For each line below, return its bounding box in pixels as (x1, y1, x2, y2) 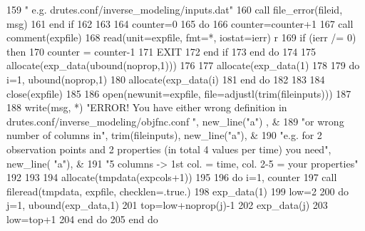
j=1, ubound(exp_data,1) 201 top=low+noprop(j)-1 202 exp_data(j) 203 (6, 197, 328, 212)
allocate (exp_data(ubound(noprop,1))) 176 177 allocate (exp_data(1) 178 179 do (6, 58, 360, 73)
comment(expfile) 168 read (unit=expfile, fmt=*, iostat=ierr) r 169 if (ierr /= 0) (6, 30, 356, 45)
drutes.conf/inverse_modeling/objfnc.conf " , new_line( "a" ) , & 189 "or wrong (6, 113, 344, 128)
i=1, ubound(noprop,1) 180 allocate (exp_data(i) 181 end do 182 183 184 (6, 71, 325, 86)
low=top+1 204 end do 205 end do (6, 211, 158, 226)
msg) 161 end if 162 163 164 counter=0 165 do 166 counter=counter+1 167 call (6, 16, 354, 31)
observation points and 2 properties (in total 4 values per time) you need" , (6, 141, 331, 156)
